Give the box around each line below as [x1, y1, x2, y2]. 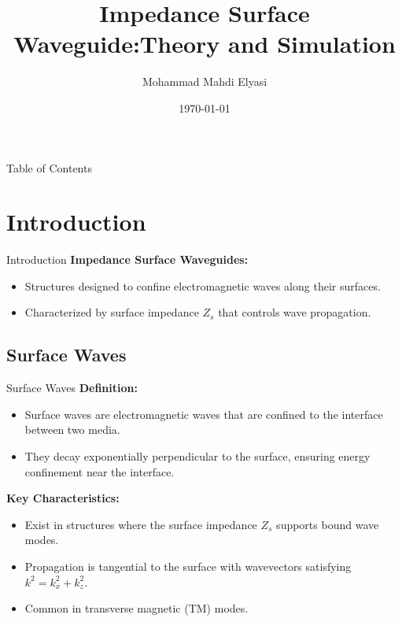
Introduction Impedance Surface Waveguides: [6, 251, 249, 268]
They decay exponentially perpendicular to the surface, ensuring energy [24, 447, 371, 464]
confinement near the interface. [24, 463, 175, 479]
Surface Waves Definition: [6, 379, 138, 396]
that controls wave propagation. [218, 304, 371, 320]
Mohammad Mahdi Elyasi [142, 73, 267, 90]
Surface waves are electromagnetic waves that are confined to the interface [24, 405, 383, 422]
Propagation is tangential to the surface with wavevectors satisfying [24, 557, 352, 574]
